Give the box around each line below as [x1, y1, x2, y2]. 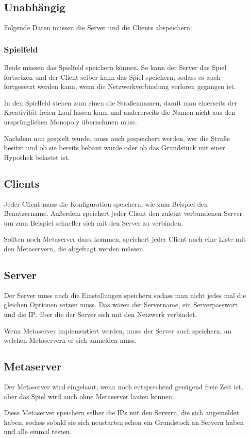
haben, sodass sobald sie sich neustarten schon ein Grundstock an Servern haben [4, 417, 244, 427]
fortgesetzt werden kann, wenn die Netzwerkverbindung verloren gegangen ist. [4, 81, 236, 91]
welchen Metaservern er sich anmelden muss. [4, 335, 136, 345]
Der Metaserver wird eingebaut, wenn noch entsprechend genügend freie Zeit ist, [4, 381, 243, 391]
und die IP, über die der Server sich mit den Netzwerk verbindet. [4, 309, 197, 319]
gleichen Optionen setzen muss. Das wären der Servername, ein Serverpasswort [4, 299, 238, 310]
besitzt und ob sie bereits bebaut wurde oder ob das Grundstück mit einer [4, 142, 225, 153]
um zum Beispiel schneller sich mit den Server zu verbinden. [4, 217, 183, 228]
